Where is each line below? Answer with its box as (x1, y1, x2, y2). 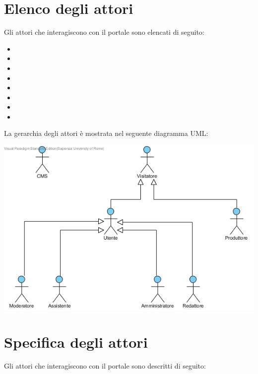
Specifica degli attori (4, 332, 148, 352)
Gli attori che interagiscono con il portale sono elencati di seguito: (4, 27, 204, 37)
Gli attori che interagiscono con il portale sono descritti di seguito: (4, 361, 206, 371)
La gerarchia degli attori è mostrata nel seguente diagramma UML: (4, 128, 208, 138)
